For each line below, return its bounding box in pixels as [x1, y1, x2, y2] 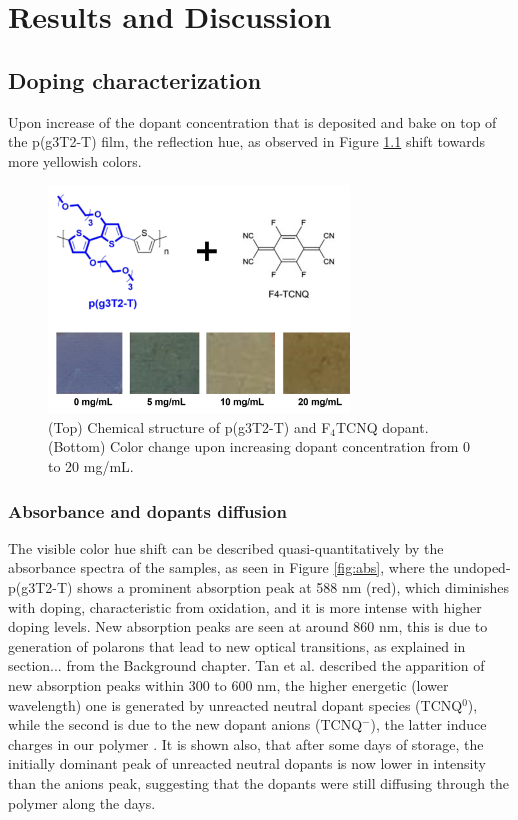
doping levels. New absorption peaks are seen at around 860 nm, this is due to [8, 616, 488, 637]
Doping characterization [8, 64, 262, 95]
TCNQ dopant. [335, 416, 429, 437]
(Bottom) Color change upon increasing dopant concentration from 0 [48, 436, 471, 457]
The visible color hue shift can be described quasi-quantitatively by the [8, 537, 444, 558]
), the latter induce [370, 714, 487, 735]
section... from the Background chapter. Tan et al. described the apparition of [8, 655, 485, 676]
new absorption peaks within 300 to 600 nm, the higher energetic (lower [8, 675, 449, 696]
